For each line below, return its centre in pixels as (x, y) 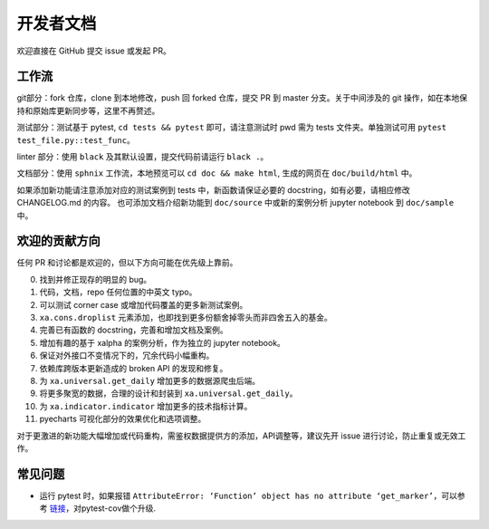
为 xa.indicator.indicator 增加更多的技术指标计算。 (146, 406)
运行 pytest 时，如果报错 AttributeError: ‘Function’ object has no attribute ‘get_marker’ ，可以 (248, 495)
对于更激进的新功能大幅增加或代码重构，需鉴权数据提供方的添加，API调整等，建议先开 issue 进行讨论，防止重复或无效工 (241, 436)
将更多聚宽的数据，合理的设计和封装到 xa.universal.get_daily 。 (168, 393)
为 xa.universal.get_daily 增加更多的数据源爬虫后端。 (150, 381)
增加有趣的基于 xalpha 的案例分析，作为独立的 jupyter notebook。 (162, 342)
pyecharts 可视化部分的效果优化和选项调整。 (123, 419)
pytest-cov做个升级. (119, 508)
